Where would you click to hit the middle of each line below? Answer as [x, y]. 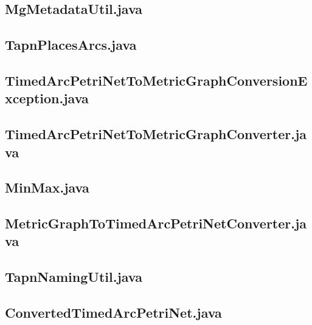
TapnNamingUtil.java [74, 277]
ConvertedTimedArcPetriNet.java [113, 313]
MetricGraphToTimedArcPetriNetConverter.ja [156, 223]
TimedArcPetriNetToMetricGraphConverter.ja [156, 134]
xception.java [47, 98]
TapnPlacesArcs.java [71, 45]
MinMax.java [47, 187]
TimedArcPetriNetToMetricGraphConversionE [156, 80]
